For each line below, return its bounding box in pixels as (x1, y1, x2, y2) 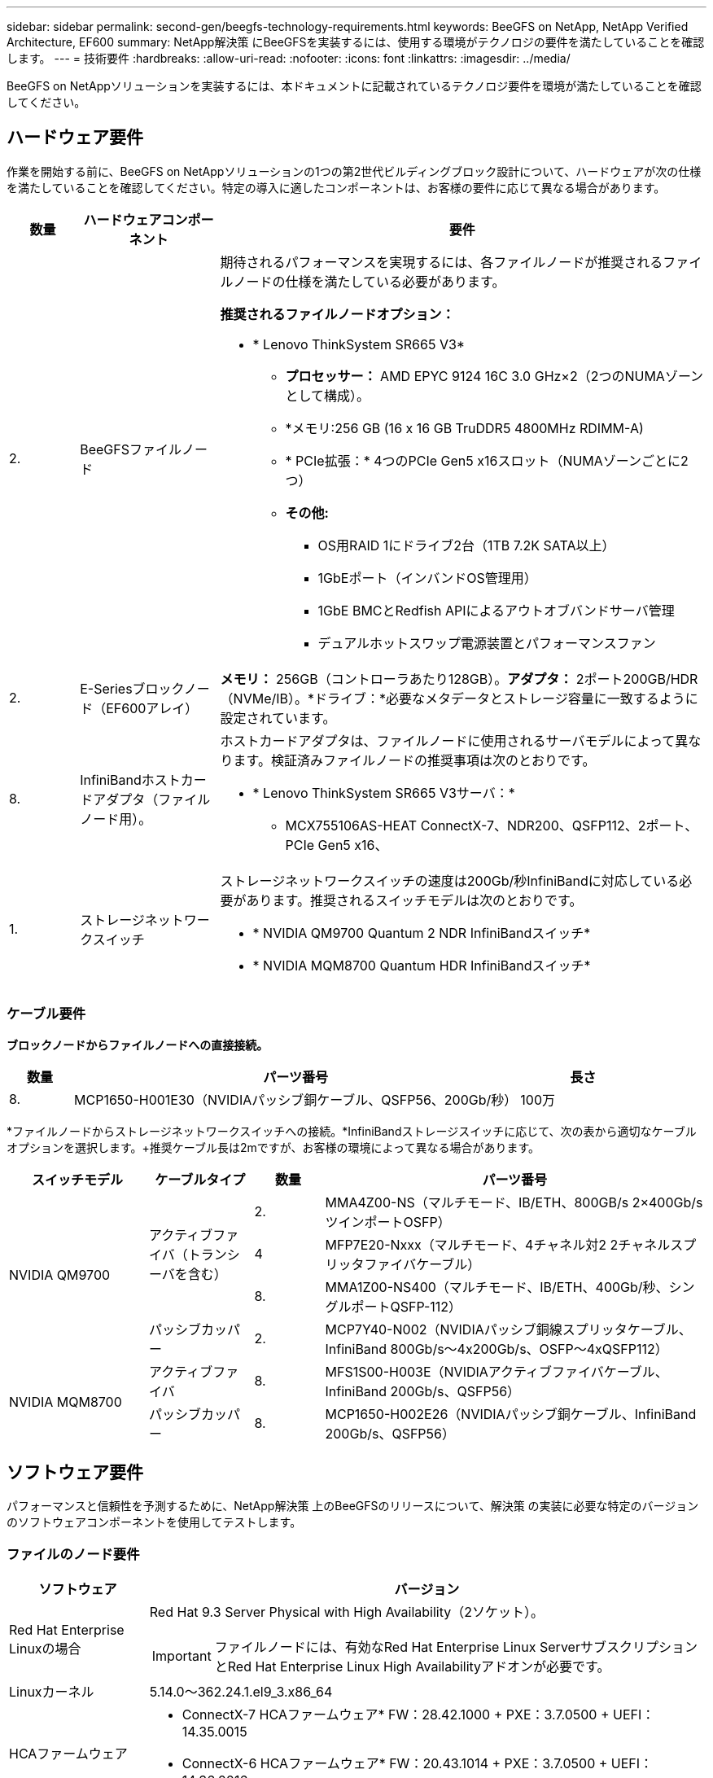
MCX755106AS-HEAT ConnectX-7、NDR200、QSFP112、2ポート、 (285, 817, 698, 834)
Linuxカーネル (9, 1684, 94, 1701)
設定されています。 (220, 709, 336, 726)
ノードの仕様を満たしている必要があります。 (233, 273, 505, 290)
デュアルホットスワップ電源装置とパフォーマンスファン (317, 634, 656, 651)
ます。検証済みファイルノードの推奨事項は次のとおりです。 (233, 751, 596, 769)
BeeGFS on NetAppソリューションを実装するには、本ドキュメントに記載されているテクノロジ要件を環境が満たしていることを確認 (7, 79, 702, 93)
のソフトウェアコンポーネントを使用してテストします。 (7, 1515, 302, 1530)
